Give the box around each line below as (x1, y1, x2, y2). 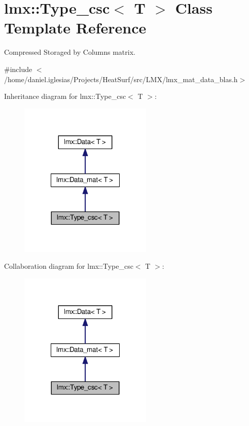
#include (4, 63, 32, 74)
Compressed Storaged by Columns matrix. (4, 47, 135, 57)
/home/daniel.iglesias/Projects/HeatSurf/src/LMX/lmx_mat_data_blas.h (4, 74, 238, 84)
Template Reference (4, 17, 147, 38)
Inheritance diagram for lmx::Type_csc (4, 91, 126, 101)
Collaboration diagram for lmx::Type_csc (4, 261, 133, 271)
